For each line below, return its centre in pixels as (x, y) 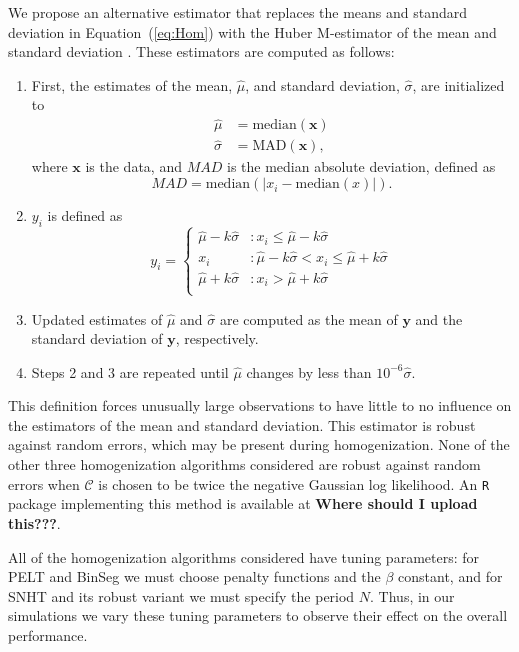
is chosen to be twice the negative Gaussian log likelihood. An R (294, 483)
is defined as (85, 215)
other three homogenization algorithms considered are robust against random (244, 464)
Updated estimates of (97, 318)
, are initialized (458, 84)
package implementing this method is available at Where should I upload (243, 503)
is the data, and (133, 166)
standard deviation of (97, 338)
